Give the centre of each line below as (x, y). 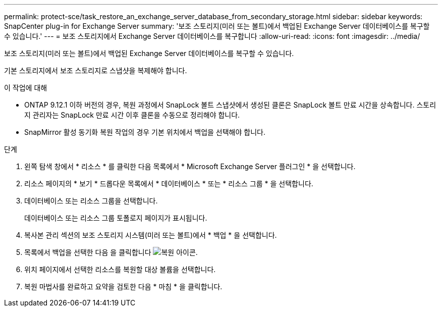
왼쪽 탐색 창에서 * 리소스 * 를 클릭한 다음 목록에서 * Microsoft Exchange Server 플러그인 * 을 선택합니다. (190, 166)
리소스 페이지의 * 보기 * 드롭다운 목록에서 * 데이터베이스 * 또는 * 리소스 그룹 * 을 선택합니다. (169, 184)
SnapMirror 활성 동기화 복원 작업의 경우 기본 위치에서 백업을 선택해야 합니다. (145, 132)
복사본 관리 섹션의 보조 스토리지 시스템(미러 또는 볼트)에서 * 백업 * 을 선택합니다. (151, 235)
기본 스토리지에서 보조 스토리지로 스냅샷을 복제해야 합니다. (96, 70)
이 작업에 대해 (26, 88)
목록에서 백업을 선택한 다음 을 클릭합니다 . (111, 252)
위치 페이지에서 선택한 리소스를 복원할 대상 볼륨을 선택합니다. (120, 269)
